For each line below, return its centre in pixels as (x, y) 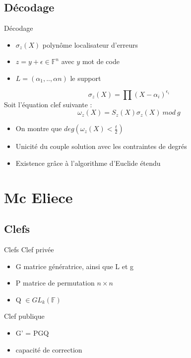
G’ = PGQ (32, 332)
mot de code (101, 61)
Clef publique (24, 316)
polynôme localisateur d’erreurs (90, 44)
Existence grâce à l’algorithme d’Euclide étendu (88, 163)
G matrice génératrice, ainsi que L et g (75, 266)
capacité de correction (49, 349)
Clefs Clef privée (29, 249)
